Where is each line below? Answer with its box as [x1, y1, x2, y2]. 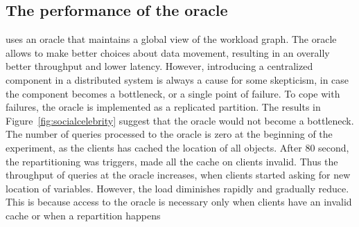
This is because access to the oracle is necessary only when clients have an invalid [6, 194, 352, 209]
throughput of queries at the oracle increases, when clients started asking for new [6, 167, 351, 182]
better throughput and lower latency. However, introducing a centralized [6, 59, 313, 73]
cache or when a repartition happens [6, 208, 161, 222]
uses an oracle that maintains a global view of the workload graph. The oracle [6, 32, 337, 46]
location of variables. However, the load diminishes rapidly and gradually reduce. [6, 181, 349, 195]
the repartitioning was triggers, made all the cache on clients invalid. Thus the [6, 154, 338, 168]
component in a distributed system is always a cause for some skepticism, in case [6, 72, 349, 87]
